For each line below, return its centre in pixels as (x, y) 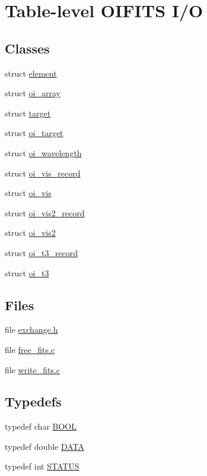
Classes (27, 48)
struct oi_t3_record (42, 252)
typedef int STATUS (42, 466)
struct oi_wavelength (43, 152)
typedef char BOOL (41, 426)
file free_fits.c (30, 349)
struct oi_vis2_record (45, 212)
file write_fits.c (33, 369)
